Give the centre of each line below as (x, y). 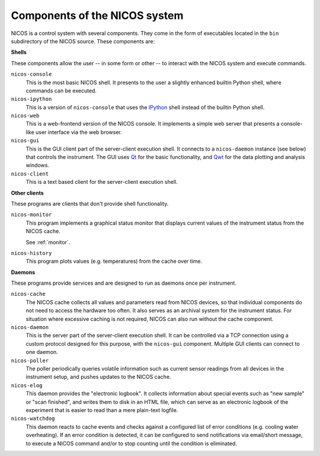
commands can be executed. (61, 90)
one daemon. (42, 352)
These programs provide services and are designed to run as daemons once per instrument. (124, 283)
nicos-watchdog (33, 419)
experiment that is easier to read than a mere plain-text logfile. (102, 410)
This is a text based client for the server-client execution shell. (102, 182)
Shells (19, 52)
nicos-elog (27, 385)
